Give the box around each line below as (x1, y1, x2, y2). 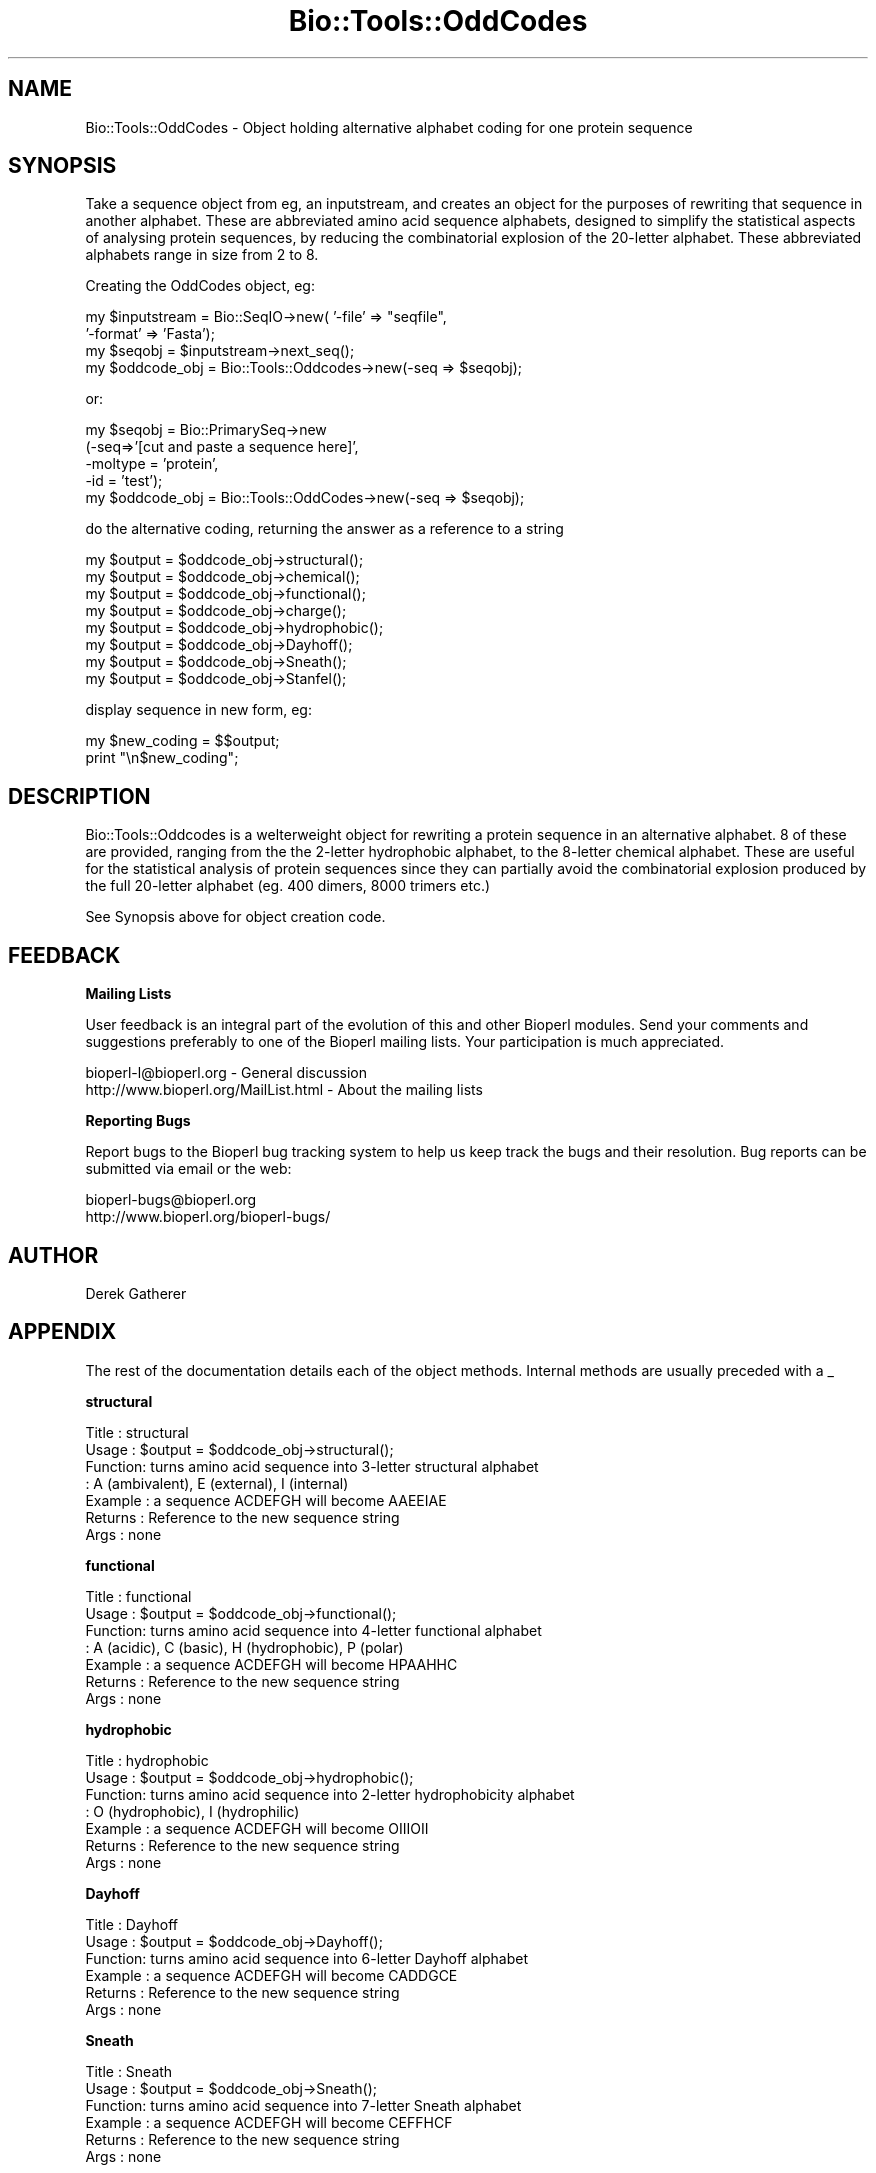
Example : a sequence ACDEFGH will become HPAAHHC (85, 1655, 458, 1673)
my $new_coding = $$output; (85, 732, 280, 750)
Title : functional (85, 1587, 192, 1605)
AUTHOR (8, 1242, 99, 1268)
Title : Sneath (85, 2062, 173, 2080)
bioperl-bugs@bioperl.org (85, 1191, 257, 1209)
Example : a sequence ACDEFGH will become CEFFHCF (85, 2113, 453, 2131)
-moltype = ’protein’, (85, 455, 219, 473)
